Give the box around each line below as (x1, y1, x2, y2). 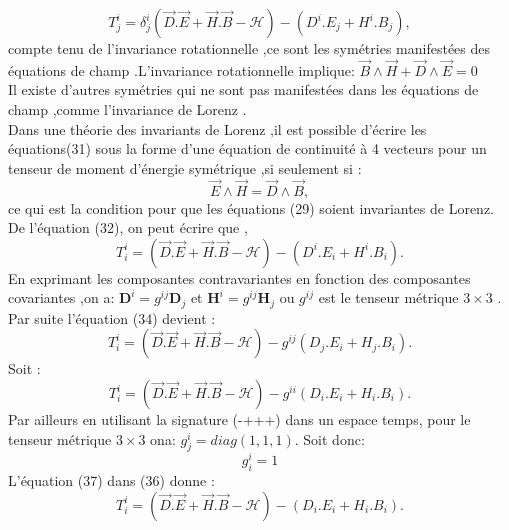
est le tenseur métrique (318, 287, 459, 308)
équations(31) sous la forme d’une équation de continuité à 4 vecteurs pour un (8, 138, 487, 159)
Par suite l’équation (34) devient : (8, 307, 216, 328)
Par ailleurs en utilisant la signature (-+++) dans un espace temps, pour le (8, 409, 471, 430)
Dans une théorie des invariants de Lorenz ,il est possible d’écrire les (8, 118, 427, 139)
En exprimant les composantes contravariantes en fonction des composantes (8, 267, 471, 288)
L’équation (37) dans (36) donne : (8, 470, 215, 491)
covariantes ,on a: (8, 287, 115, 308)
